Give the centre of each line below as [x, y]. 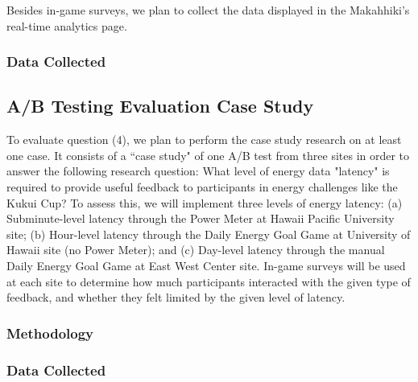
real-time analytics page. [67, 25]
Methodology [50, 333]
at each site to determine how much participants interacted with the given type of [209, 281]
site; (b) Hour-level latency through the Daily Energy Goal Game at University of [209, 234]
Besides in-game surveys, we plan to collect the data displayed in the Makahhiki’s [208, 10]
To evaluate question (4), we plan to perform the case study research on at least [204, 140]
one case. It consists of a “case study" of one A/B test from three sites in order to [208, 155]
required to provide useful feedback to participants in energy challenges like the [202, 187]
